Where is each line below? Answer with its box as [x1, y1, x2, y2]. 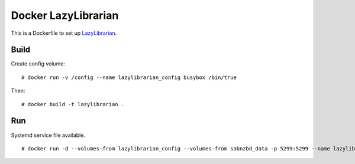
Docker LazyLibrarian [11, 9, 119, 22]
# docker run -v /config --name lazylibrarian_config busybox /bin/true [21, 74, 237, 81]
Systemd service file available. [11, 132, 86, 139]
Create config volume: [11, 60, 65, 67]
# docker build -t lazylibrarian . [21, 101, 125, 107]
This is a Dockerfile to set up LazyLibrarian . [11, 29, 117, 37]
